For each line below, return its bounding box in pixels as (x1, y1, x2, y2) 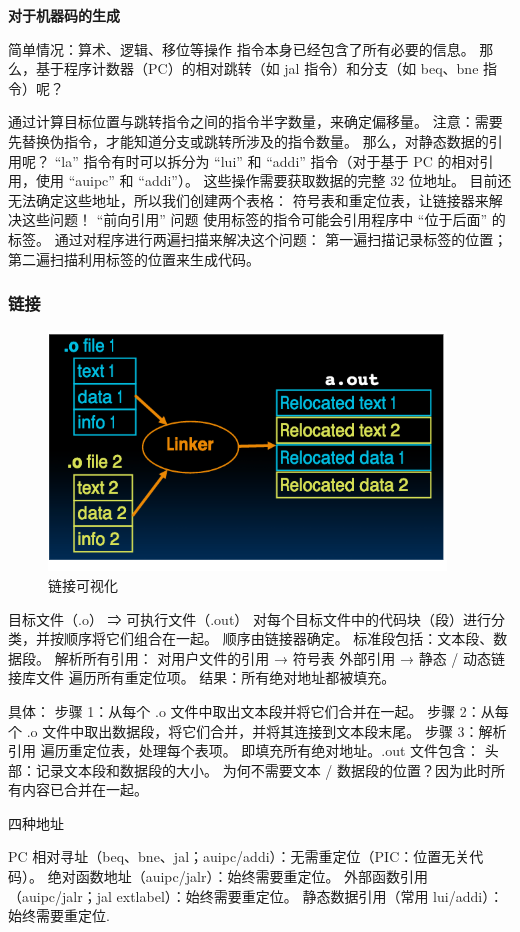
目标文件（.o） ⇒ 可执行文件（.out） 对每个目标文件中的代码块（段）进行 (8, 608, 491, 629)
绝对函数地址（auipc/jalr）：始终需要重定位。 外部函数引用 (47, 866, 429, 887)
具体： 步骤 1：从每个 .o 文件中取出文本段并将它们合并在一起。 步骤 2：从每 (8, 700, 509, 721)
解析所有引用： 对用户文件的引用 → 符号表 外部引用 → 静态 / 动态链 (54, 647, 505, 668)
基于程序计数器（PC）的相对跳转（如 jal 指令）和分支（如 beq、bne (35, 58, 479, 79)
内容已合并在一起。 (21, 779, 148, 800)
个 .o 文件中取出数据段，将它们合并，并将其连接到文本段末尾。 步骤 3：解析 (8, 720, 507, 741)
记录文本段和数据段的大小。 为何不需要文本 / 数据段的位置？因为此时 (35, 759, 491, 780)
